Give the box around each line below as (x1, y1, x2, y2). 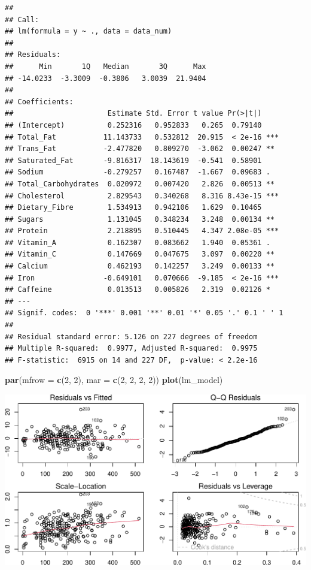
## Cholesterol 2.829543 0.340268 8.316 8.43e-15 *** (5, 191, 279, 200)
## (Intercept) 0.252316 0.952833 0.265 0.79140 (5, 120, 262, 129)
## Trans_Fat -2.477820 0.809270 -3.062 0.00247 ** (5, 144, 275, 153)
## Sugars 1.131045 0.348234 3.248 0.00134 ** (5, 215, 275, 224)
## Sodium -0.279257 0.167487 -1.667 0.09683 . (5, 168, 270, 177)
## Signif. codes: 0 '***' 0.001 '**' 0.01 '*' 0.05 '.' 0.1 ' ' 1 (5, 309, 283, 318)
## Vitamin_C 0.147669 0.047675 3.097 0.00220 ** (5, 250, 275, 259)
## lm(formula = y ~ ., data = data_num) (5, 27, 172, 36)
